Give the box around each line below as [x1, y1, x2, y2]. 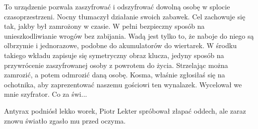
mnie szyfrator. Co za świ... [4, 89, 87, 99]
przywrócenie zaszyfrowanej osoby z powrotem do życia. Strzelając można [4, 60, 228, 70]
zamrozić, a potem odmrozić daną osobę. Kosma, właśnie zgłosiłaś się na [4, 69, 225, 80]
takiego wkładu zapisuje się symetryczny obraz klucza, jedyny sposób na [4, 50, 224, 60]
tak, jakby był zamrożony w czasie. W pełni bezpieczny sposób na [4, 21, 205, 31]
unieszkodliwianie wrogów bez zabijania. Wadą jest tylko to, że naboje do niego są [4, 30, 254, 41]
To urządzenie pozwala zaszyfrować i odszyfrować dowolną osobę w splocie [4, 1, 230, 11]
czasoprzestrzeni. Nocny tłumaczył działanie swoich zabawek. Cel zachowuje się [4, 11, 246, 21]
